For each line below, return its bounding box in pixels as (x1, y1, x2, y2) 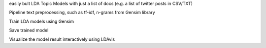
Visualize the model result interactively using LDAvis (9, 36, 115, 42)
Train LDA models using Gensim (9, 18, 74, 24)
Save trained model (9, 27, 49, 33)
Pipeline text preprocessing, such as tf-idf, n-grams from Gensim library (9, 10, 155, 16)
